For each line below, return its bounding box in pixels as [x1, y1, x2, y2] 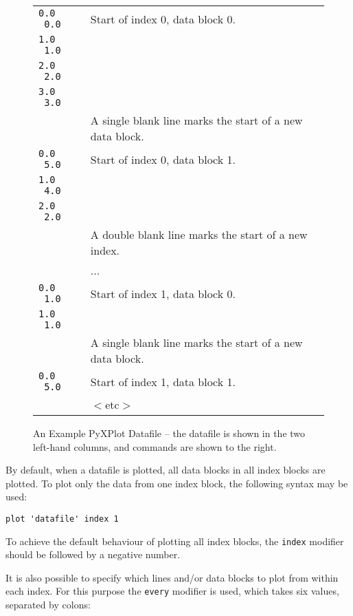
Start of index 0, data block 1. [90, 151, 236, 167]
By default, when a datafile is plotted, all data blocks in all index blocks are [5, 463, 326, 477]
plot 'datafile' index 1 [5, 513, 119, 524]
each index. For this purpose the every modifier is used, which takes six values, [5, 584, 339, 598]
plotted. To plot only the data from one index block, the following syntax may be [5, 476, 348, 490]
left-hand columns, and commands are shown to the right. [33, 439, 277, 454]
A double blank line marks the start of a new [90, 226, 308, 242]
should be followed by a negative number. [5, 547, 181, 562]
